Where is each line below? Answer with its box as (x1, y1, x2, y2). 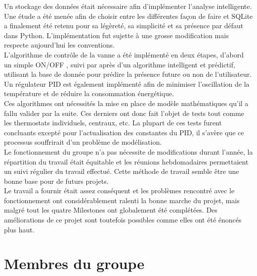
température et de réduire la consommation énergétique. (4, 88, 174, 99)
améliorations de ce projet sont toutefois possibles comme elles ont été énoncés (4, 215, 242, 225)
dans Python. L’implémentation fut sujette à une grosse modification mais (4, 30, 229, 40)
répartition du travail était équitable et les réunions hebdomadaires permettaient (4, 156, 249, 166)
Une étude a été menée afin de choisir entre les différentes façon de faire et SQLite (4, 10, 253, 21)
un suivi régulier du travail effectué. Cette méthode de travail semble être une (4, 166, 239, 176)
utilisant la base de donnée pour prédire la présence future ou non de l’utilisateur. (4, 69, 252, 79)
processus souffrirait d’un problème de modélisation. (4, 137, 162, 147)
